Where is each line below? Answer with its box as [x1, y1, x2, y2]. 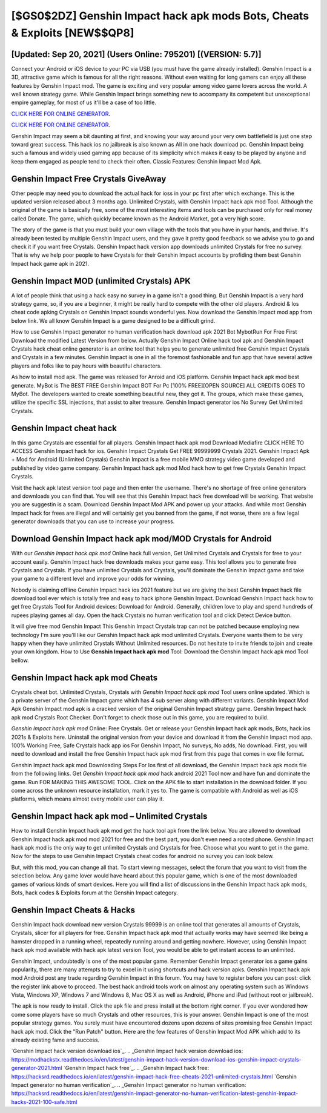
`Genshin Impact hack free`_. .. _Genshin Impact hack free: [63, 1065, 210, 1072]
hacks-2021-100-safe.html [11, 1098, 78, 1105]
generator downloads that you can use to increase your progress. [11, 518, 175, 525]
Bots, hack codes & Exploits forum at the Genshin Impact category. [11, 889, 178, 896]
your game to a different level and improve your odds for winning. [11, 575, 175, 583]
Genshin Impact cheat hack [11, 423, 117, 433]
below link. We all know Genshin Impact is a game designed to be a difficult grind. [11, 317, 216, 324]
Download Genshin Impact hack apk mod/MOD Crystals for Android [11, 533, 272, 544]
